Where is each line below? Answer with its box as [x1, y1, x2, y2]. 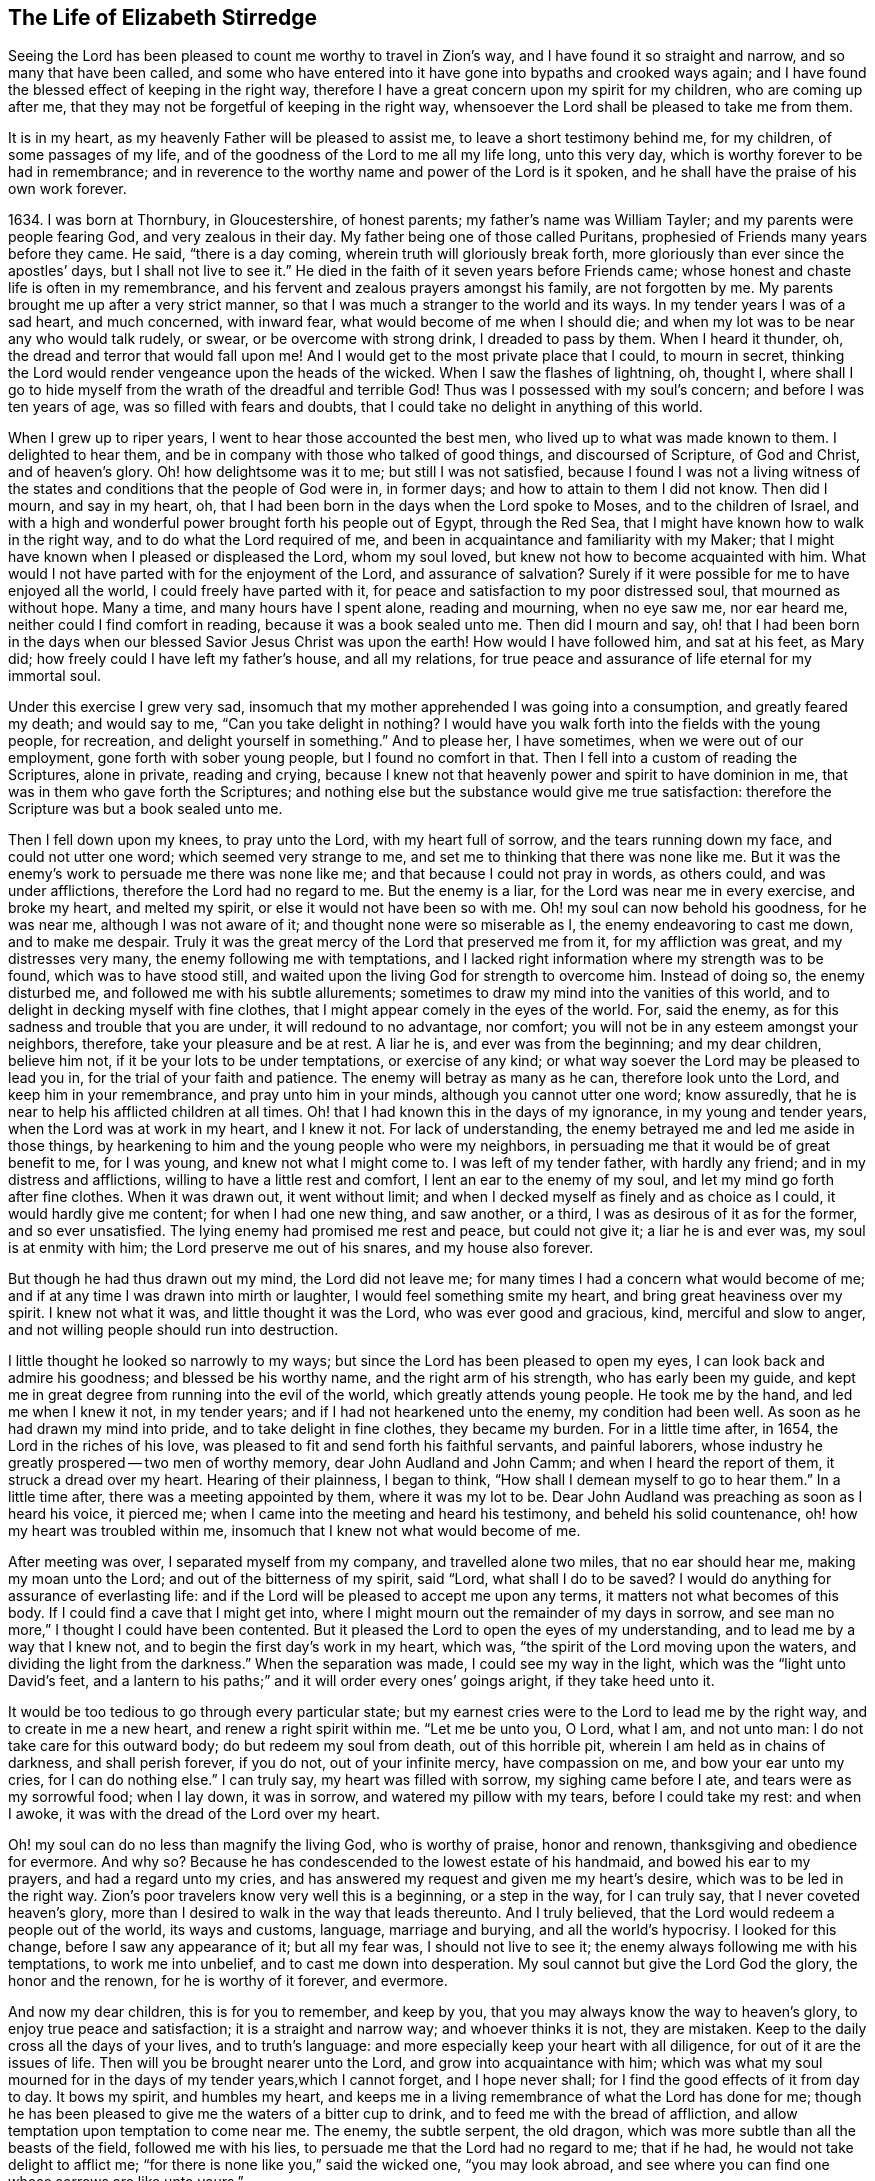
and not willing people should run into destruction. [8, 1321, 339, 1339]
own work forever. [8, 180, 127, 198]
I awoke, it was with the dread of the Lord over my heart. [8, 1805, 380, 1823]
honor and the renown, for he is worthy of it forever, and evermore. [8, 1972, 448, 1990]
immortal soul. [8, 667, 102, 685]
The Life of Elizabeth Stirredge [8, 5, 318, 30]
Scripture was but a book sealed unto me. [8, 800, 283, 818]
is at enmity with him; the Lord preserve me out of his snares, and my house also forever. [8, 1239, 594, 1257]
